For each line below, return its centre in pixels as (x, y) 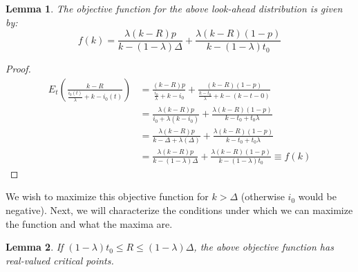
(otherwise (263, 196)
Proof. (18, 69)
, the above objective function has (264, 247)
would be (317, 196)
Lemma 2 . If (35, 247)
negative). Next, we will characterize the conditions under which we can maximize (179, 210)
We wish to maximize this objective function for (107, 196)
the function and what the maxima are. (89, 223)
